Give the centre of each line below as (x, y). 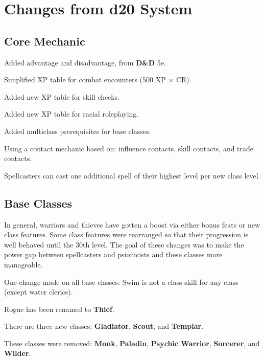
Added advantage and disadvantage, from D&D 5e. (85, 62)
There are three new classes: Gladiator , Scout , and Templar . (104, 326)
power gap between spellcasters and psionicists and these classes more (113, 254)
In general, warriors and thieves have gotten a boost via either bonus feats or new (132, 224)
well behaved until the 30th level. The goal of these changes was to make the (124, 244)
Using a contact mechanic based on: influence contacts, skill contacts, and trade (129, 148)
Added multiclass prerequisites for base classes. (78, 131)
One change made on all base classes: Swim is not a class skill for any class (121, 282)
